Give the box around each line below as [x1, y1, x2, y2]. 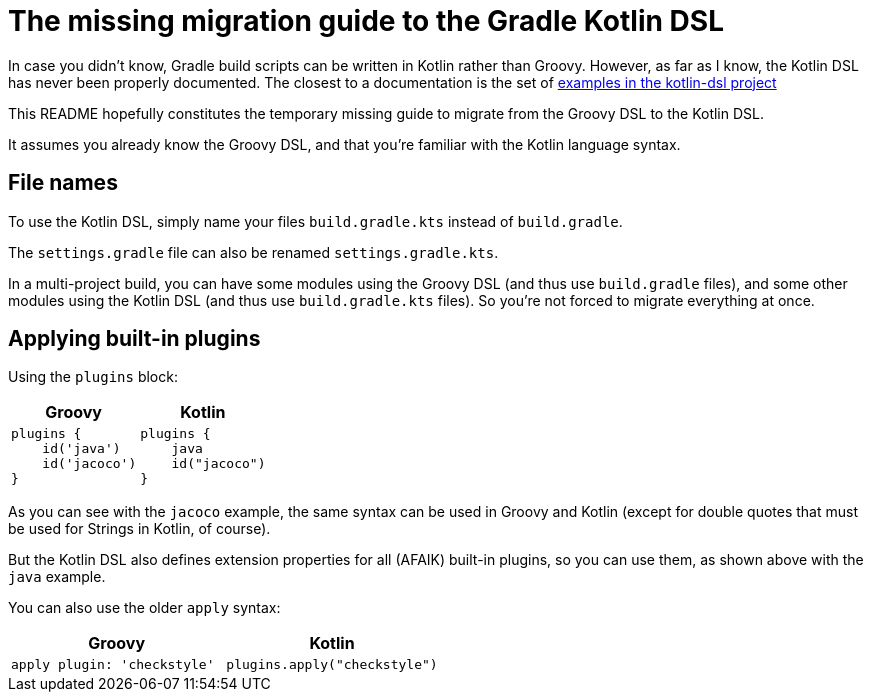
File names [8, 170, 118, 196]
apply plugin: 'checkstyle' [11, 657, 215, 673]
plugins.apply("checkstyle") [226, 657, 438, 673]
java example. [8, 568, 106, 586]
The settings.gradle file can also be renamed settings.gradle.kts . [8, 243, 499, 261]
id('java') [42, 441, 121, 457]
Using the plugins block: [8, 368, 178, 386]
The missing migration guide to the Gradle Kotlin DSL [8, 4, 724, 38]
